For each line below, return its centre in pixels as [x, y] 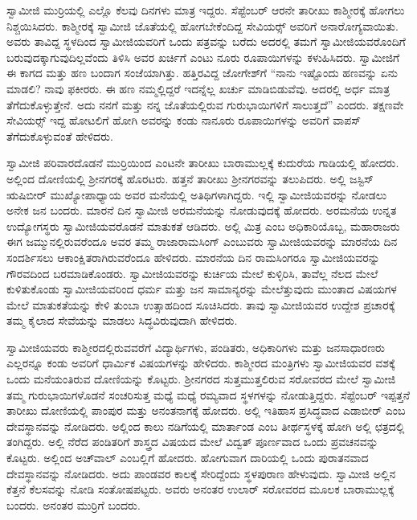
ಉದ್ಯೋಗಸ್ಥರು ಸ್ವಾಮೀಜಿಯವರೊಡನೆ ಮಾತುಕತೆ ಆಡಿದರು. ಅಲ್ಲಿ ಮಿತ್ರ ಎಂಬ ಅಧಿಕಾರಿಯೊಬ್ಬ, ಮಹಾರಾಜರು [203, 225]
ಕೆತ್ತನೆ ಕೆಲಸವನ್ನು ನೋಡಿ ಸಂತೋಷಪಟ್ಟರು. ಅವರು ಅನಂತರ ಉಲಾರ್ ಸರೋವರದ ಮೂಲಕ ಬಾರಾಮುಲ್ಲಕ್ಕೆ [200, 489]
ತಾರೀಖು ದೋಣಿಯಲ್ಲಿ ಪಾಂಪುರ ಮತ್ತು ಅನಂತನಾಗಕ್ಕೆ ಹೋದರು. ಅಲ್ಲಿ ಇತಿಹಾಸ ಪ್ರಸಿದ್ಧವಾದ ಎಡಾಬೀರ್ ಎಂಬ [206, 410]
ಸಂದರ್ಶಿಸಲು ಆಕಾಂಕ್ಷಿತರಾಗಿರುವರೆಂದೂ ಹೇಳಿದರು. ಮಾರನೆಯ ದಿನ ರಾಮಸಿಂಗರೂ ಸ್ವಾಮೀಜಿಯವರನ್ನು [193, 257]
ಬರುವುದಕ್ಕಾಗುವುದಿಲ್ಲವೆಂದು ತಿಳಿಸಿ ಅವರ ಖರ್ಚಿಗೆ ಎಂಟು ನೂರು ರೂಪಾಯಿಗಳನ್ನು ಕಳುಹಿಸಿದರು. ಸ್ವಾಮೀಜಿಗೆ [203, 57]
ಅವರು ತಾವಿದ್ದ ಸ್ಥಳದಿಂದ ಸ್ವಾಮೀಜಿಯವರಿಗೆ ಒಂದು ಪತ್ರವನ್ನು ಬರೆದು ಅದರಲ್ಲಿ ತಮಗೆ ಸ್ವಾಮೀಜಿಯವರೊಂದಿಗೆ [206, 41]
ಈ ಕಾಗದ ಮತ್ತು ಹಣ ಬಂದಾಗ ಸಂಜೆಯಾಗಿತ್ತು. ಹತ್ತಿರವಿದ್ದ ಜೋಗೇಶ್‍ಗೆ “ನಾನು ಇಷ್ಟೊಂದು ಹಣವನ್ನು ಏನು [202, 73]
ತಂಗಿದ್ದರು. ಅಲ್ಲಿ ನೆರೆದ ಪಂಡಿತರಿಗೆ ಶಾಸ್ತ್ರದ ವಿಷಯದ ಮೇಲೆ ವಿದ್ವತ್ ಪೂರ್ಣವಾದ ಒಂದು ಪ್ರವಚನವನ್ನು [192, 442]
